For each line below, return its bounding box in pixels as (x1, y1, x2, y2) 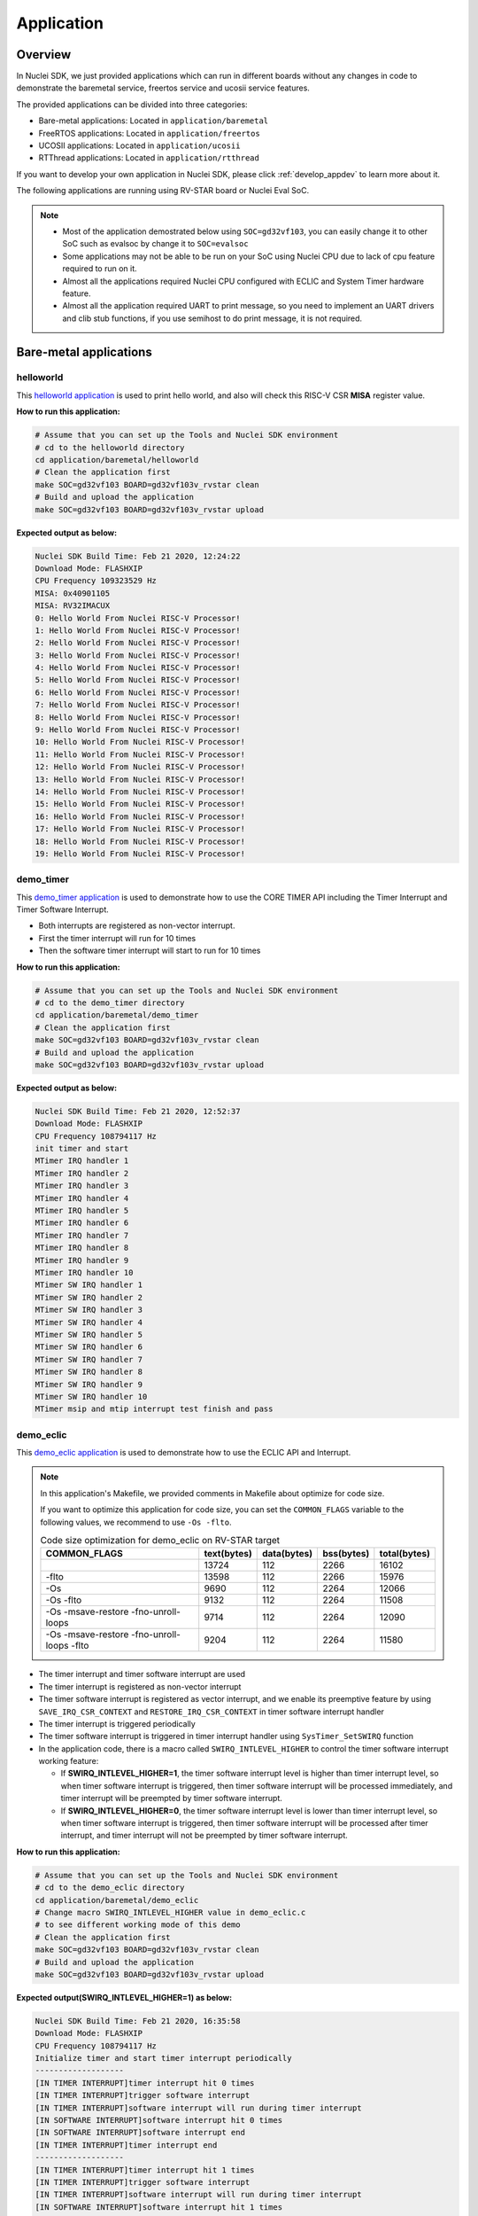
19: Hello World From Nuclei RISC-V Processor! (35, 848, 245, 859)
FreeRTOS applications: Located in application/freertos (38, 128, 260, 138)
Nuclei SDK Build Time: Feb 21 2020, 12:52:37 (35, 1106, 241, 1116)
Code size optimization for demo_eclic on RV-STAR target (40, 1534, 281, 1547)
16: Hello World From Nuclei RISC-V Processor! (35, 811, 245, 822)
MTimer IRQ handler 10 (35, 1268, 134, 1277)
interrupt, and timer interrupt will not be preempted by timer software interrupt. (60, 1830, 349, 1841)
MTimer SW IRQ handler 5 (35, 1330, 143, 1339)
